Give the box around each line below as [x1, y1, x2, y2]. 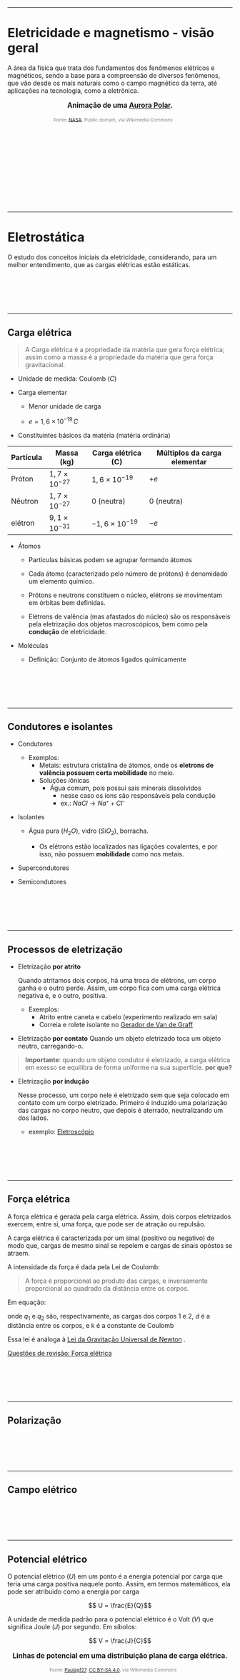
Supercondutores [17, 864, 69, 872]
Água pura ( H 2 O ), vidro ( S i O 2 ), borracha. [28, 826, 149, 837]
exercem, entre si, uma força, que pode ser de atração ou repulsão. [7, 1219, 206, 1228]
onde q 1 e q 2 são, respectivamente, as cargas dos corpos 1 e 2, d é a [7, 1311, 211, 1322]
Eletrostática [7, 229, 85, 246]
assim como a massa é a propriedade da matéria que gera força [24, 353, 214, 361]
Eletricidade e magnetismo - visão [7, 25, 214, 41]
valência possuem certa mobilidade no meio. [39, 769, 175, 777]
